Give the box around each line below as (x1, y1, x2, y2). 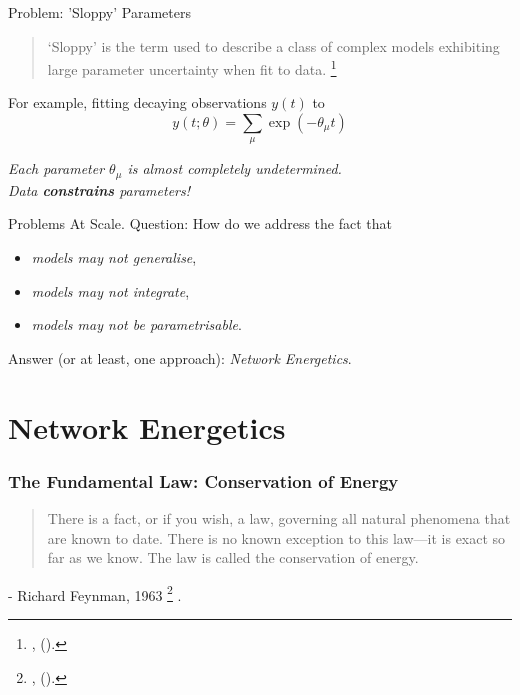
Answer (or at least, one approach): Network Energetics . (8, 347, 352, 368)
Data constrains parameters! (8, 179, 191, 200)
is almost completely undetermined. (127, 158, 342, 179)
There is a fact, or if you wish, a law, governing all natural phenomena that (47, 508, 511, 529)
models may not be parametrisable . (31, 314, 242, 335)
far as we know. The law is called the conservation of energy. (47, 547, 419, 568)
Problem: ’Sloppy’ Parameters (8, 2, 191, 22)
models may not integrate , (31, 280, 190, 301)
